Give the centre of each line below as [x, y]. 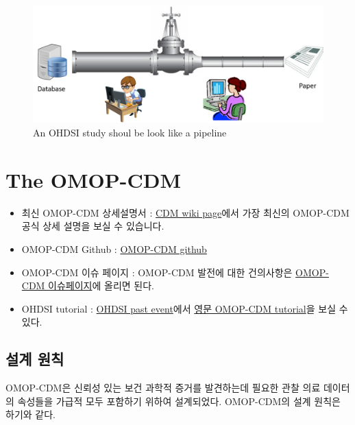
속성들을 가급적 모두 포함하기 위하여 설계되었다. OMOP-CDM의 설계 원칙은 [179, 401]
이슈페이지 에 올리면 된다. [101, 286]
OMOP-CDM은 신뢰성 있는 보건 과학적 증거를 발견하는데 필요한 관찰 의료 [163, 388]
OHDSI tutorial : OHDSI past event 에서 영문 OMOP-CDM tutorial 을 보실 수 [185, 308]
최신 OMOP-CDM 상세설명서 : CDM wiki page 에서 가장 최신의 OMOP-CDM [185, 212]
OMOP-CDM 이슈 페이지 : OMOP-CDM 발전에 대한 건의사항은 [157, 272]
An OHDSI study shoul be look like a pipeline [130, 133]
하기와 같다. [30, 414]
